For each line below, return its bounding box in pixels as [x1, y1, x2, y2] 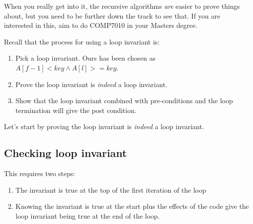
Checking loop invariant [4, 145, 127, 160]
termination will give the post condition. [15, 105, 137, 115]
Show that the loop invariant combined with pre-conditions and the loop [15, 95, 233, 106]
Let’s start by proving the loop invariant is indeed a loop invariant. [4, 121, 204, 132]
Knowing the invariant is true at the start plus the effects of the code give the [15, 201, 249, 211]
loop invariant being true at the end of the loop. [15, 210, 160, 221]
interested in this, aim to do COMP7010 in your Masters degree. [4, 20, 198, 30]
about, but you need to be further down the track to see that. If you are [4, 10, 221, 21]
